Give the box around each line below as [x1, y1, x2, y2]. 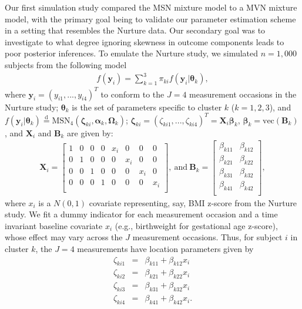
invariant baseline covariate [5, 219, 103, 231]
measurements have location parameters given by [77, 243, 254, 255]
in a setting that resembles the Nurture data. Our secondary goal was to [5, 24, 266, 36]
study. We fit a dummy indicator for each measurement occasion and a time [5, 208, 278, 220]
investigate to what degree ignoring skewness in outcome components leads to [5, 35, 284, 48]
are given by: [67, 126, 113, 139]
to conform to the [100, 88, 165, 100]
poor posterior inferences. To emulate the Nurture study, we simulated [5, 47, 259, 59]
